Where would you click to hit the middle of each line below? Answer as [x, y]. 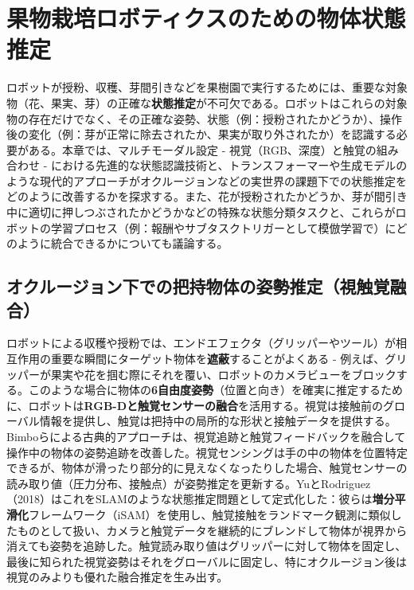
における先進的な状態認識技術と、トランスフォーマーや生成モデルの [229, 165]
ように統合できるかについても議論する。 [123, 243]
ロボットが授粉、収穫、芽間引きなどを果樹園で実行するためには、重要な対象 [207, 87]
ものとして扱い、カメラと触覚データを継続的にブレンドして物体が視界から [212, 530]
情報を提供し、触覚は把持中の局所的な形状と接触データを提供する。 [218, 421]
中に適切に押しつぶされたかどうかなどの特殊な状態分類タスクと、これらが [201, 212]
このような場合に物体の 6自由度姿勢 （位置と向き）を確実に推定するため [216, 390]
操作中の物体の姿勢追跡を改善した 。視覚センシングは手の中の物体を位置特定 [207, 452]
